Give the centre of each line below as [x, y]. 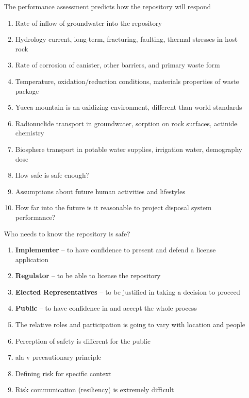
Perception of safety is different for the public [83, 340]
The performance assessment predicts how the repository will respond [108, 6]
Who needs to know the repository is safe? [67, 233]
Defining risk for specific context [63, 373]
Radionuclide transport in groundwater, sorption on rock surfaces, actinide [126, 123]
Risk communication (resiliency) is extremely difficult [95, 390]
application [32, 259]
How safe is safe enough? [52, 175]
